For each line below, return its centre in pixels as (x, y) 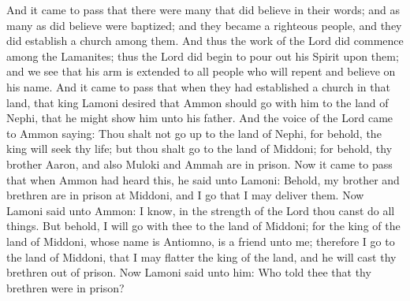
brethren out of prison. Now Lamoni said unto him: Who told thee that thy (189, 272)
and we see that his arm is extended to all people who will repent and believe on (201, 71)
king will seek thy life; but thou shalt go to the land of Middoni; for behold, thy (199, 149)
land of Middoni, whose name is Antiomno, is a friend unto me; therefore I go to (201, 241)
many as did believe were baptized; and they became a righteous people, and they (204, 25)
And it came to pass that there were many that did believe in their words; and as (203, 9)
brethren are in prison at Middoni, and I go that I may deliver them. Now (185, 195)
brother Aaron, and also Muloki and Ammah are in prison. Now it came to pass (199, 164)
